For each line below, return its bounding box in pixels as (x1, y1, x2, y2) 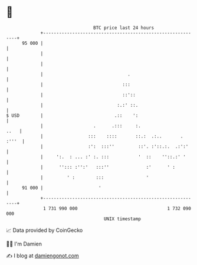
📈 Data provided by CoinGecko (6, 227, 83, 234)
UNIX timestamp (103, 215, 142, 222)
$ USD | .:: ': (6, 112, 139, 119)
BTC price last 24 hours (93, 25, 155, 31)
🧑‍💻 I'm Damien (6, 240, 42, 247)
